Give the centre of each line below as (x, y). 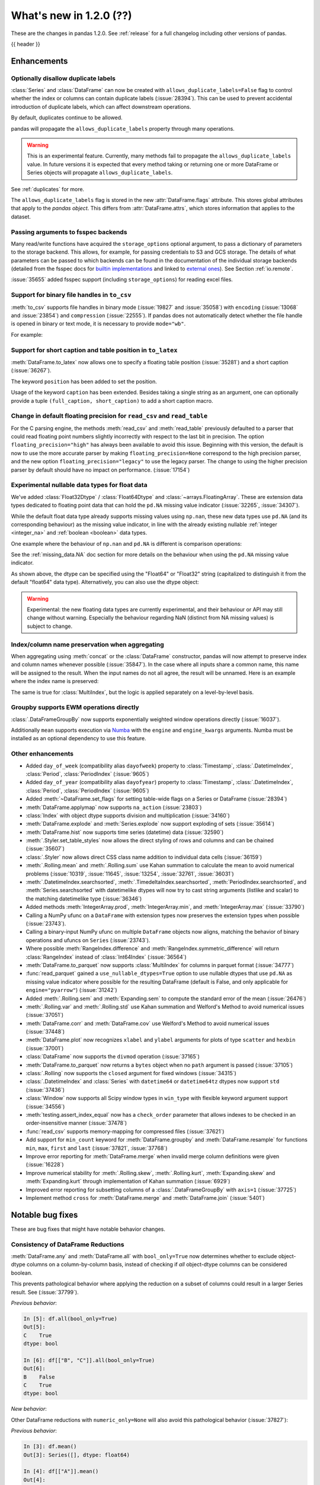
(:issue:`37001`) (45, 1048)
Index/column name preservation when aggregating (87, 644)
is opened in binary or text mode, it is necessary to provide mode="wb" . (98, 324)
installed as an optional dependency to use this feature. (79, 738)
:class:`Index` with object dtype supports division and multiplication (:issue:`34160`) (128, 815)
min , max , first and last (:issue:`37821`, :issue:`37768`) (97, 1148)
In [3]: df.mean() (50, 1447)
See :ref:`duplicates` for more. (48, 189)
